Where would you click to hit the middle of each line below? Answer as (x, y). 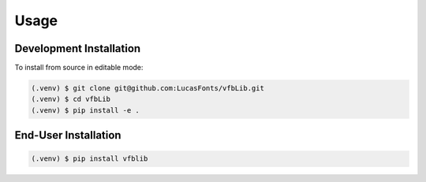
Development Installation (78, 48)
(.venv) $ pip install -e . (85, 110)
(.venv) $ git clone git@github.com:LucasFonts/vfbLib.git (148, 88)
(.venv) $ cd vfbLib (71, 99)
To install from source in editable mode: (79, 68)
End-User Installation (68, 135)
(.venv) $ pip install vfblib (90, 159)
